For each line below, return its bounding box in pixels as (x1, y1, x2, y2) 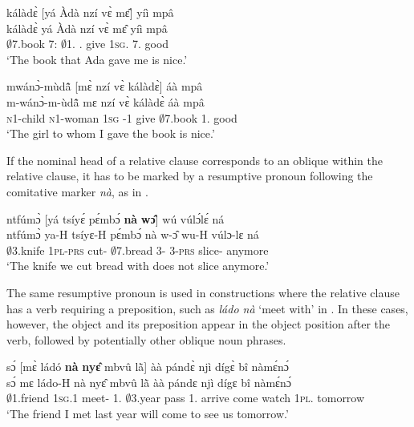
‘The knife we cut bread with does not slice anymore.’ (6, 257, 270, 274)
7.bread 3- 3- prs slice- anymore (116, 241, 269, 258)
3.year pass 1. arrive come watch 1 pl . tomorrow (131, 389, 365, 406)
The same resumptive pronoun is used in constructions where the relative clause (6, 284, 400, 300)
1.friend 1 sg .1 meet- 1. (12, 389, 122, 406)
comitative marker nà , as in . (6, 183, 148, 199)
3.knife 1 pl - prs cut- (12, 241, 108, 258)
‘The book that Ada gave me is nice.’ (6, 50, 188, 67)
